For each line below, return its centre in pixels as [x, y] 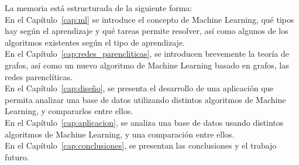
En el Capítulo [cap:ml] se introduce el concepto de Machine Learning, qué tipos [149, 19]
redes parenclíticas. [39, 76]
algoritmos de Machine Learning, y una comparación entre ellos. [120, 134]
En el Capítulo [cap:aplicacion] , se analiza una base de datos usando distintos [144, 122]
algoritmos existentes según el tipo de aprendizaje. [95, 42]
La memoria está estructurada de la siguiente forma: [99, 8]
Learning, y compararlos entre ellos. [69, 111]
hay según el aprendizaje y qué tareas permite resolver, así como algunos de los [147, 31]
